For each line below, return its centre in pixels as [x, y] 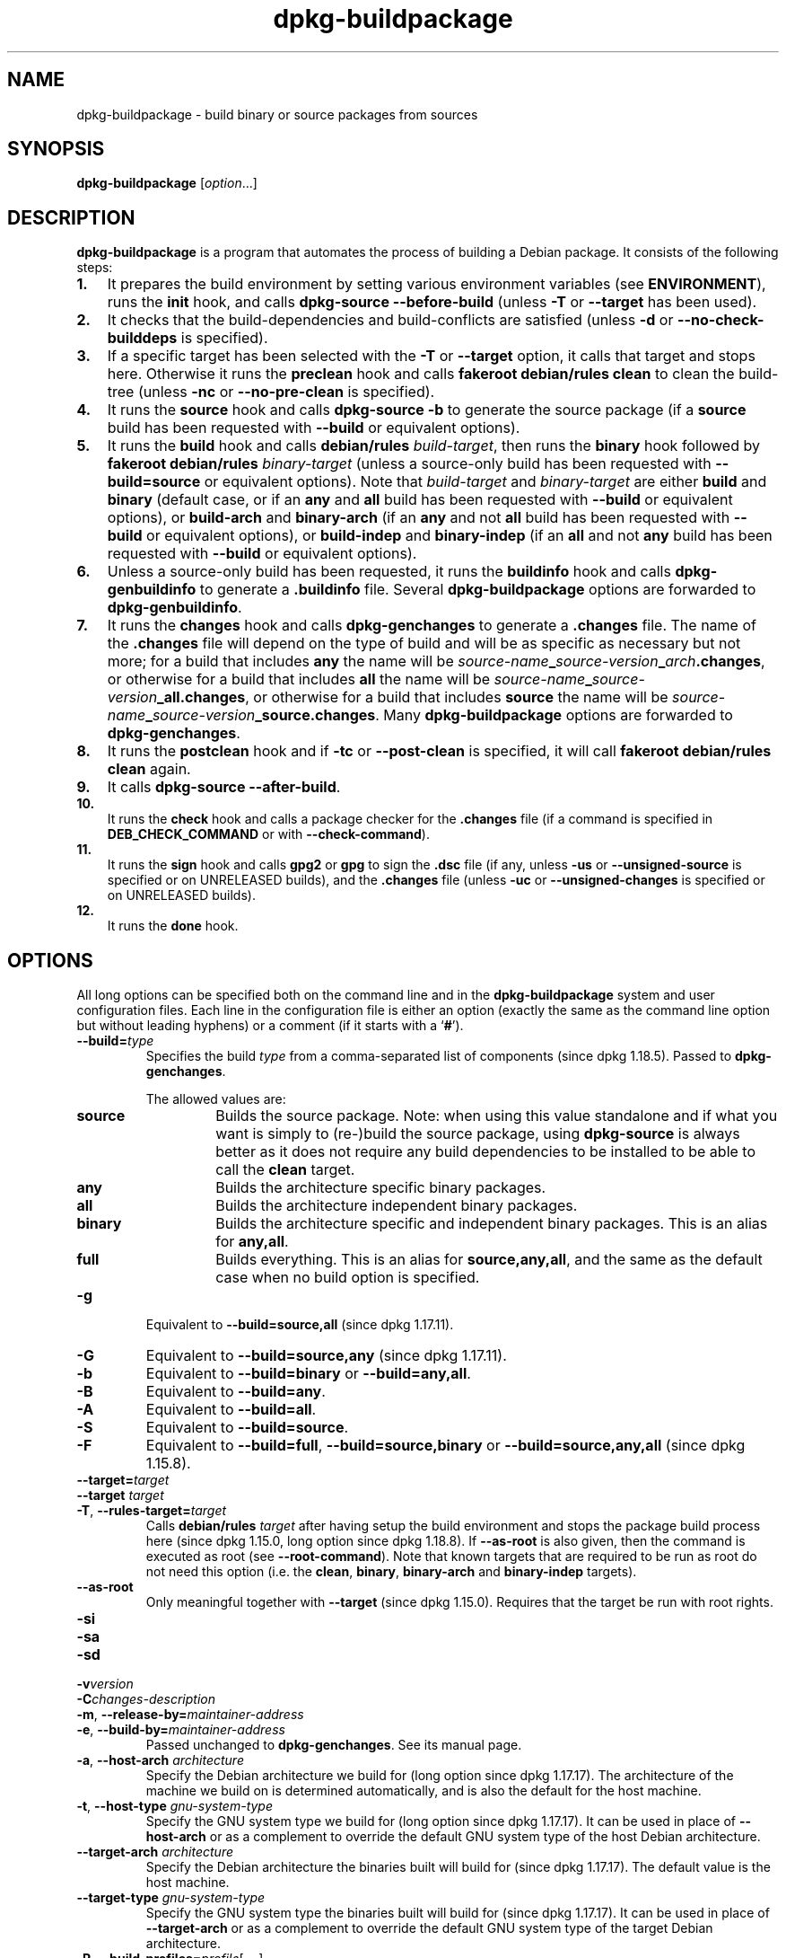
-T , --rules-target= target [152, 1511]
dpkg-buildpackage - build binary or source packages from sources [277, 114]
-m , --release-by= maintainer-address [190, 1715]
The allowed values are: [216, 1099]
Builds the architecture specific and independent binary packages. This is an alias [492, 1224]
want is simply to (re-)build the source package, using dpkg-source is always [478, 1134]
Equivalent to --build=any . [236, 1392]
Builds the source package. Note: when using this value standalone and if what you [497, 1116]
